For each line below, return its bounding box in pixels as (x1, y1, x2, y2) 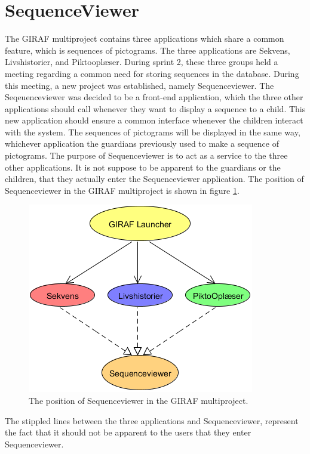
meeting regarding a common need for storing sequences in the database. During (5, 67, 299, 79)
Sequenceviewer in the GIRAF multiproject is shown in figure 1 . (5, 184, 240, 196)
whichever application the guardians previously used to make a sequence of (5, 137, 279, 150)
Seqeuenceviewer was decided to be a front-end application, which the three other (5, 91, 303, 103)
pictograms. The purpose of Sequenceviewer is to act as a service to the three (5, 149, 288, 162)
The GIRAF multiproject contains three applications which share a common (5, 32, 284, 45)
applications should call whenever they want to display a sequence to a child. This (5, 102, 306, 115)
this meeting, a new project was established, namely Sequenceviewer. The (5, 79, 274, 91)
